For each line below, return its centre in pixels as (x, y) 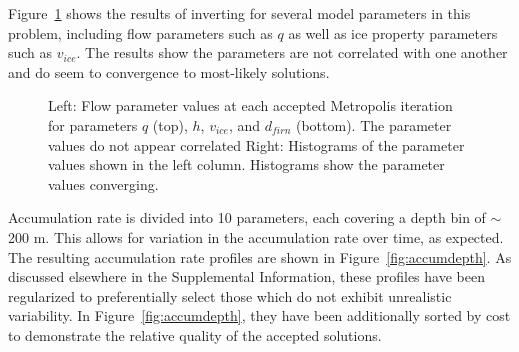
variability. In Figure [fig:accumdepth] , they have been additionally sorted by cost (259, 315)
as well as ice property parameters (393, 32)
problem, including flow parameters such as (140, 32)
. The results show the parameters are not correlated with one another (292, 52)
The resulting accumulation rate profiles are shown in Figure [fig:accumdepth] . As (260, 256)
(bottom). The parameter (373, 124)
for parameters (93, 124)
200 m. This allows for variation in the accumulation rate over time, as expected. (256, 236)
